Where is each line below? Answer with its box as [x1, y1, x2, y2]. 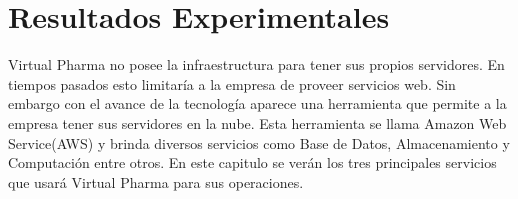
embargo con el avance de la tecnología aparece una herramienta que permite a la [8, 93, 507, 114]
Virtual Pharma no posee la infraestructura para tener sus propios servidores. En [8, 54, 505, 75]
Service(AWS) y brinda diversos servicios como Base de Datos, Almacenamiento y [8, 132, 510, 153]
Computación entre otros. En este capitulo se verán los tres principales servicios [8, 152, 497, 173]
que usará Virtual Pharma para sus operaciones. [8, 171, 304, 192]
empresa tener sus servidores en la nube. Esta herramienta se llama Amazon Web [8, 112, 507, 133]
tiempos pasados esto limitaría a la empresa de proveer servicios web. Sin [8, 73, 456, 94]
